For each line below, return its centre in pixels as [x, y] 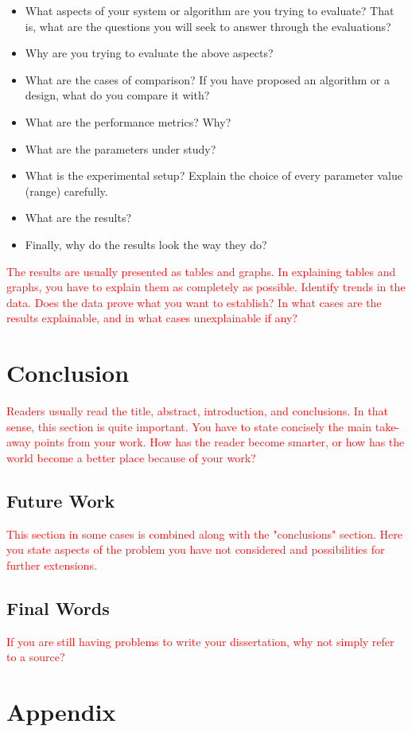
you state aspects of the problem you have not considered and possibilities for [196, 549]
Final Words [58, 607]
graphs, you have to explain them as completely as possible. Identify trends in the [206, 287]
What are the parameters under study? [120, 148]
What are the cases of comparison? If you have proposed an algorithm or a [208, 79]
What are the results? [78, 218]
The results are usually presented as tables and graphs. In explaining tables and [201, 271]
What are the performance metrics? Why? [128, 121]
